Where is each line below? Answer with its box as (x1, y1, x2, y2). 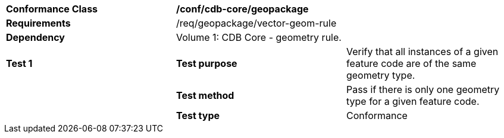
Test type (176, 110, 220, 121)
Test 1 (6, 57, 33, 69)
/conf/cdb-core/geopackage (176, 3, 309, 15)
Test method (176, 89, 234, 101)
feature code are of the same (346, 57, 477, 69)
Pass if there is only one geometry (346, 84, 500, 95)
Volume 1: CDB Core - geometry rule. (176, 31, 342, 43)
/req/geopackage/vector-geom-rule (176, 17, 337, 29)
